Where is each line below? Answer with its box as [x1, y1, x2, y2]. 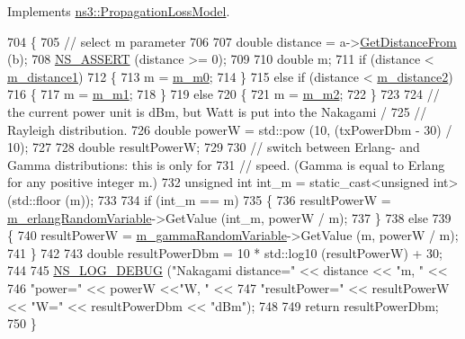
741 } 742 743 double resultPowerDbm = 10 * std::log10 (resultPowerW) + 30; [7, 243, 443, 262]
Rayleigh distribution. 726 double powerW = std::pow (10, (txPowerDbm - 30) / [7, 120, 452, 138]
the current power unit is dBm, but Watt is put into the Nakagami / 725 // [7, 102, 427, 120]
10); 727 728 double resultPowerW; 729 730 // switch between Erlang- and [7, 138, 420, 156]
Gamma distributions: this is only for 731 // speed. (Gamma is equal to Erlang [7, 155, 445, 174]
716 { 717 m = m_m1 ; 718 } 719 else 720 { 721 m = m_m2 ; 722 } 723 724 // [7, 85, 440, 103]
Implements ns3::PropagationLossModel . [7, 2, 230, 20]
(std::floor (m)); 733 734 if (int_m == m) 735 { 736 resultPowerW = [7, 190, 391, 209]
